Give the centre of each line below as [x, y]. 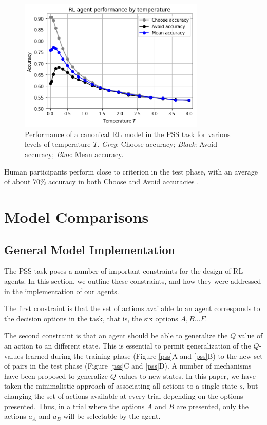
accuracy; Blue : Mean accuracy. [74, 154]
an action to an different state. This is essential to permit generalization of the [128, 345]
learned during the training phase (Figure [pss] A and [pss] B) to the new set [144, 355]
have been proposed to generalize [56, 375]
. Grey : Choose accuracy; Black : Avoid [157, 144]
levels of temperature [58, 144]
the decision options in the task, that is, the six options [91, 318]
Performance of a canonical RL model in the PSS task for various [128, 134]
